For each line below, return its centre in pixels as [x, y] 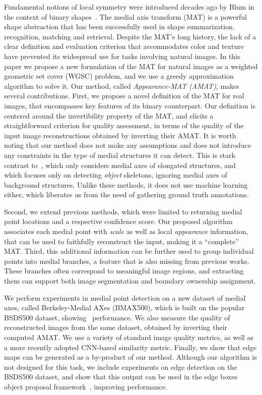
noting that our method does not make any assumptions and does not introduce [128, 145]
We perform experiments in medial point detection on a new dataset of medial [125, 297]
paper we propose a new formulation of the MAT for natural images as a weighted [131, 66]
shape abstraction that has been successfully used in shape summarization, [119, 26]
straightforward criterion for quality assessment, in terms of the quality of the [124, 125]
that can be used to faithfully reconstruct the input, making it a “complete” [121, 241]
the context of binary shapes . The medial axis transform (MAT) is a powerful [126, 16]
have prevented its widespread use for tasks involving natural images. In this [122, 56]
